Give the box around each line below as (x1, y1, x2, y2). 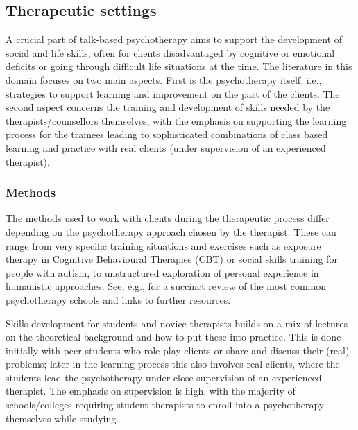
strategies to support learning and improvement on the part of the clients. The (6, 86, 340, 101)
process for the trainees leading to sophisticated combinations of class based (6, 127, 328, 141)
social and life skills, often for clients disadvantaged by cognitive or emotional (6, 45, 335, 60)
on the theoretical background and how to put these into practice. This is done (6, 329, 341, 344)
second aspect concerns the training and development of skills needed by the (6, 100, 330, 114)
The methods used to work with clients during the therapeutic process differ (6, 211, 330, 225)
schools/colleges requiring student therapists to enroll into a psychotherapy (6, 397, 325, 412)
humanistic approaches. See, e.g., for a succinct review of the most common (6, 279, 326, 293)
